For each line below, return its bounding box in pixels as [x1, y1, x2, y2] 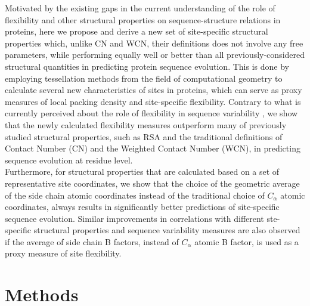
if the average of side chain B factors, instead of [5, 235, 179, 248]
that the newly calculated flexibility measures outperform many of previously [5, 118, 287, 131]
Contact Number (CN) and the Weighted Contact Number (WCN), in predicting [5, 142, 300, 154]
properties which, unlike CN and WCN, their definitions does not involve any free [5, 36, 303, 49]
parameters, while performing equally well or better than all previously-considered [5, 48, 305, 61]
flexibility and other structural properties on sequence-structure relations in [5, 13, 281, 26]
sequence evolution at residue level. [5, 153, 133, 166]
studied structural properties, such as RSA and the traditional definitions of [5, 130, 283, 143]
